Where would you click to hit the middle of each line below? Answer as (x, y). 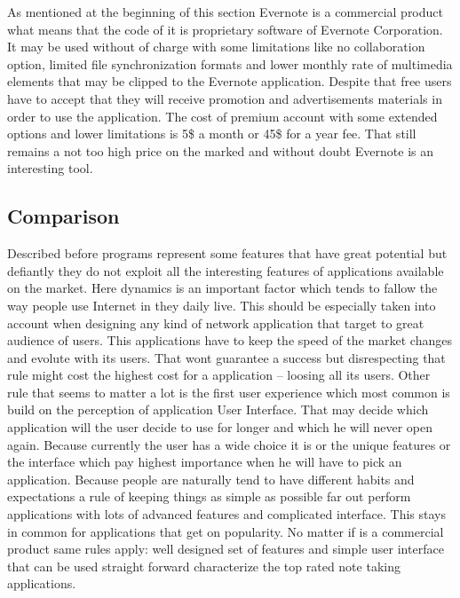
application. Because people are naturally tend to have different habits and (211, 479)
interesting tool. (50, 168)
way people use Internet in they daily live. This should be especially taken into (222, 305)
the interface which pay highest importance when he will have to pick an (205, 462)
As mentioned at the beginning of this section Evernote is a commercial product (225, 12)
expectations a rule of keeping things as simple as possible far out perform (209, 496)
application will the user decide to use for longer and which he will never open (220, 427)
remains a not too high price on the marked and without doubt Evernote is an (221, 150)
